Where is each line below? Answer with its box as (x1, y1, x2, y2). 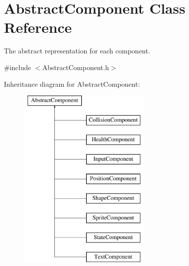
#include (4, 62, 31, 72)
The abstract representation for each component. (4, 46, 150, 56)
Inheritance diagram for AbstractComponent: (4, 78, 140, 89)
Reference (4, 17, 72, 37)
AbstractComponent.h (42, 62, 109, 72)
